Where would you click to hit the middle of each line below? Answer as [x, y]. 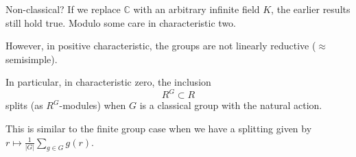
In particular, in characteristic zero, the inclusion [108, 82]
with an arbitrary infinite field [197, 9]
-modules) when [93, 105]
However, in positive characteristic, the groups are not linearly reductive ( [161, 46]
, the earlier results [311, 9]
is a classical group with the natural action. [231, 105]
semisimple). [32, 59]
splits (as [24, 105]
